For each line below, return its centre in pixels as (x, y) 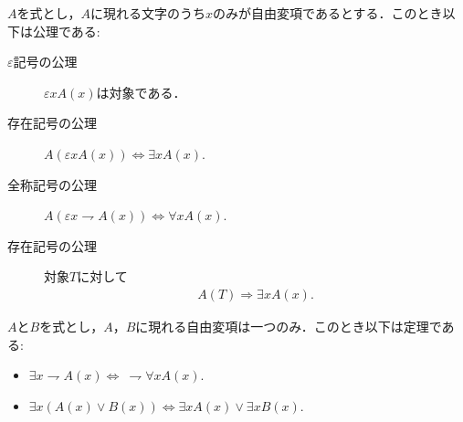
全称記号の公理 (52, 184)
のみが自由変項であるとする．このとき (328, 13)
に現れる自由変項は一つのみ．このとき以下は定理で (289, 326)
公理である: (66, 31)
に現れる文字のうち (148, 13)
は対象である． (141, 92)
